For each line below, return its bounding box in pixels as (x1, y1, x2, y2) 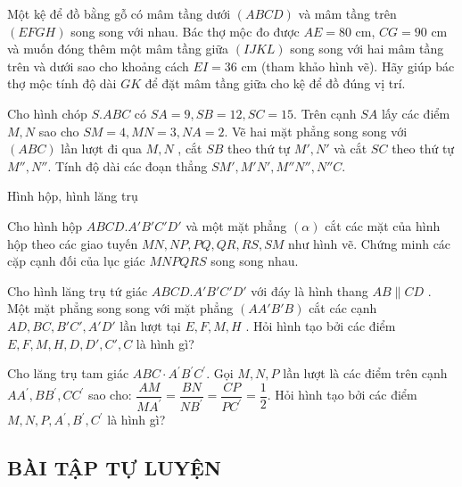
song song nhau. (210, 252, 299, 270)
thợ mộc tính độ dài (7, 74, 117, 93)
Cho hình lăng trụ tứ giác (7, 281, 148, 300)
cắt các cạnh (309, 299, 377, 318)
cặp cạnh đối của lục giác (7, 252, 145, 270)
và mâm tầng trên (298, 4, 397, 22)
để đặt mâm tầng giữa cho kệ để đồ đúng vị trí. (144, 74, 406, 93)
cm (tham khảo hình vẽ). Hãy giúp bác (241, 56, 455, 75)
